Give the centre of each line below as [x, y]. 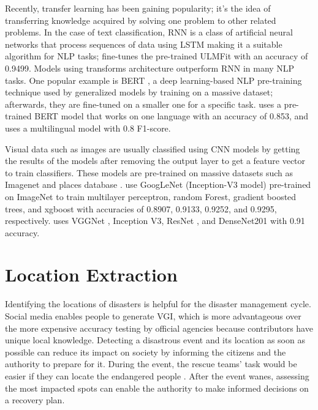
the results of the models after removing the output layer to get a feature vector [155, 161]
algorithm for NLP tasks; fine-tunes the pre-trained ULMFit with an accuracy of [157, 56]
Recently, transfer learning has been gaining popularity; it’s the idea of [138, 8]
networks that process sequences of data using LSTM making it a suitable [144, 44]
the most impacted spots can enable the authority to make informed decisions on [157, 388]
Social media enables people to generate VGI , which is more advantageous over [153, 316]
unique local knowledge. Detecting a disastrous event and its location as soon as [155, 340]
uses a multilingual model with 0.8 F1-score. [88, 128]
